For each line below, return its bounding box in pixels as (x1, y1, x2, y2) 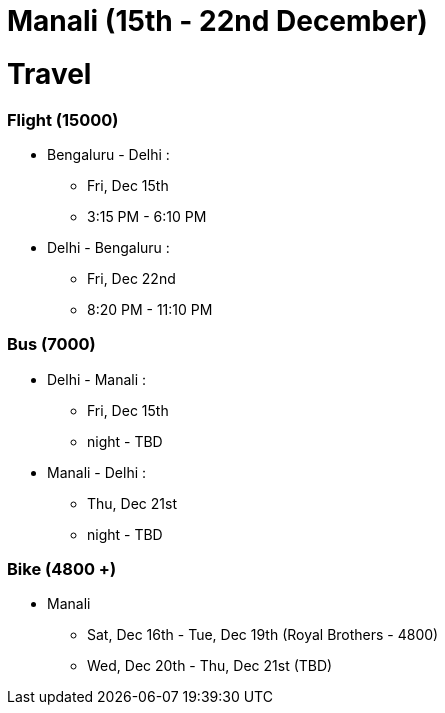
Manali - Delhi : (47, 463, 147, 481)
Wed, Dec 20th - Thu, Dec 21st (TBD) (87, 657, 333, 675)
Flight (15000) (7, 109, 119, 130)
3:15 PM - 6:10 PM (87, 207, 207, 225)
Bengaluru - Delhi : (47, 145, 170, 163)
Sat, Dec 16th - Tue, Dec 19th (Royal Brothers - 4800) (87, 626, 439, 644)
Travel (7, 56, 92, 91)
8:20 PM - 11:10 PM (87, 300, 213, 318)
